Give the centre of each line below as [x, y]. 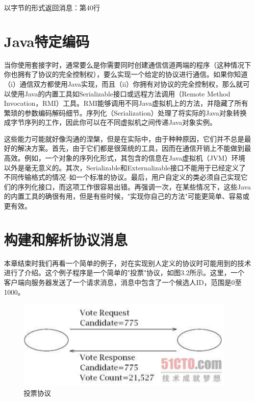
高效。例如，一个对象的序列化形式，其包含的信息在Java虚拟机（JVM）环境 [125, 158]
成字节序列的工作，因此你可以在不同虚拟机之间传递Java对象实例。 [110, 122]
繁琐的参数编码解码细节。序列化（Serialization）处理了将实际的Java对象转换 [125, 112]
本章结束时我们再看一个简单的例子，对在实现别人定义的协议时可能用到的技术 [127, 263]
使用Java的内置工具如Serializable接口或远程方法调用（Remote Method [120, 93]
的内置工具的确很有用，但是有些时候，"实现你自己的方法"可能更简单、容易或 [127, 196]
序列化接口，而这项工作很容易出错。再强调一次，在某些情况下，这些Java [134, 186]
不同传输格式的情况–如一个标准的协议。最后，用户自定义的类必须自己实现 [122, 177]
